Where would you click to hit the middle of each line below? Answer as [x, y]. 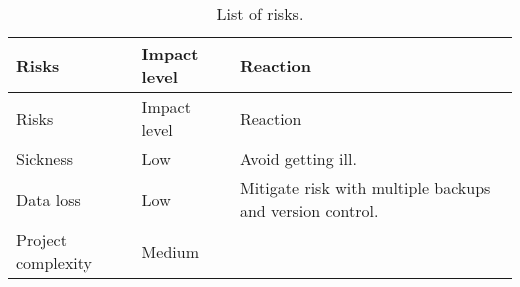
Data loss [48, 199]
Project [41, 239]
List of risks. [260, 13]
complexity [54, 262]
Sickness [45, 158]
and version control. [309, 210]
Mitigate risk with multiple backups [365, 187]
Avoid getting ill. [298, 158]
